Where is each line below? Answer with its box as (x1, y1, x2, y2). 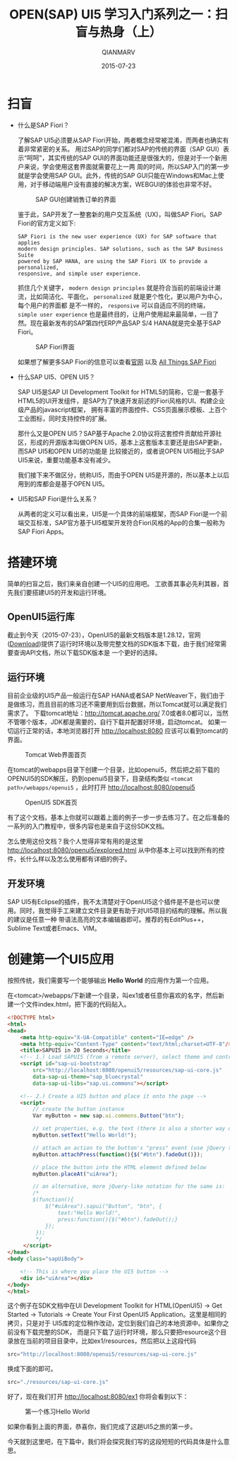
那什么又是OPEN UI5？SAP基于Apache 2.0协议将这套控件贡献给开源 (17, 429, 217, 438)
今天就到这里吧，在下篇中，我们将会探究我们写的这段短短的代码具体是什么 (7, 1438, 224, 1446)
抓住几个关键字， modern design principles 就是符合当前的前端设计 (17, 283, 215, 292)
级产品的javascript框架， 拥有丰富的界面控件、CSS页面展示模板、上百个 (17, 405, 227, 413)
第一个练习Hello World (25, 1407, 90, 1416)
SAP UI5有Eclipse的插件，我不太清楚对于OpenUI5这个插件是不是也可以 (7, 898, 214, 906)
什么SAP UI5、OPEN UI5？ (17, 372, 95, 381)
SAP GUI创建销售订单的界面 (35, 195, 116, 204)
